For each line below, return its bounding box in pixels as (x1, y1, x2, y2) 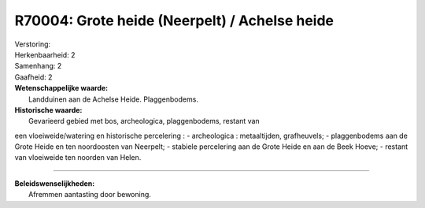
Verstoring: (14, 39, 51, 49)
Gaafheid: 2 (14, 72, 53, 82)
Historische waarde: (14, 105, 83, 114)
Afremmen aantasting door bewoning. (28, 190, 151, 199)
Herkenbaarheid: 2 (14, 50, 76, 59)
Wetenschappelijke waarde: (14, 84, 109, 93)
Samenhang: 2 (14, 61, 62, 71)
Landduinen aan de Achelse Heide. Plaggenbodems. (28, 95, 198, 104)
